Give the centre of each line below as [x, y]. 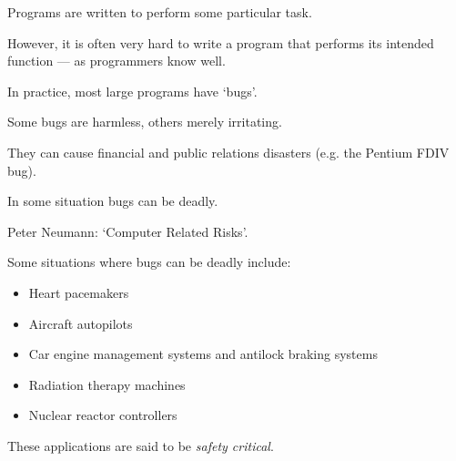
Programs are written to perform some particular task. [160, 12]
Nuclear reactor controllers [103, 415]
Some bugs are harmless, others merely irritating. [145, 122]
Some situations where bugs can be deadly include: [149, 262]
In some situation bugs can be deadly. [113, 201]
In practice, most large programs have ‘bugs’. [132, 91]
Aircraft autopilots [81, 323]
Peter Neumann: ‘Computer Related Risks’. [128, 231]
